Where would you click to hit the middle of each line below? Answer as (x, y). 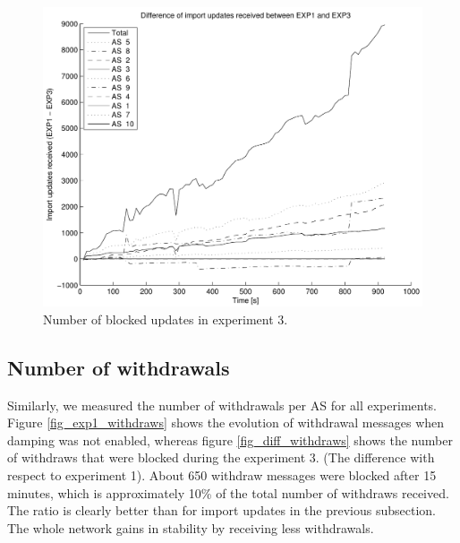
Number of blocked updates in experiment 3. (166, 319)
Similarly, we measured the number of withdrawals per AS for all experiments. (222, 405)
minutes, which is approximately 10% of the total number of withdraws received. (228, 492)
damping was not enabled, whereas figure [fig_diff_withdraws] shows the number (230, 440)
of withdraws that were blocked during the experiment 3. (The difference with (221, 457)
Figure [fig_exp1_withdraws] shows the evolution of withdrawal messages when (226, 422)
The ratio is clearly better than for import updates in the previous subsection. (221, 510)
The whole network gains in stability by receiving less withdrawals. (191, 527)
